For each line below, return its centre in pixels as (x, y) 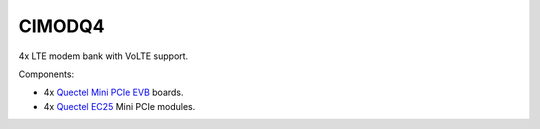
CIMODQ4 (61, 26)
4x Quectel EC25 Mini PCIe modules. (119, 106)
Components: (46, 74)
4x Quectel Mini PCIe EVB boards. (113, 92)
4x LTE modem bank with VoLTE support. (103, 56)
